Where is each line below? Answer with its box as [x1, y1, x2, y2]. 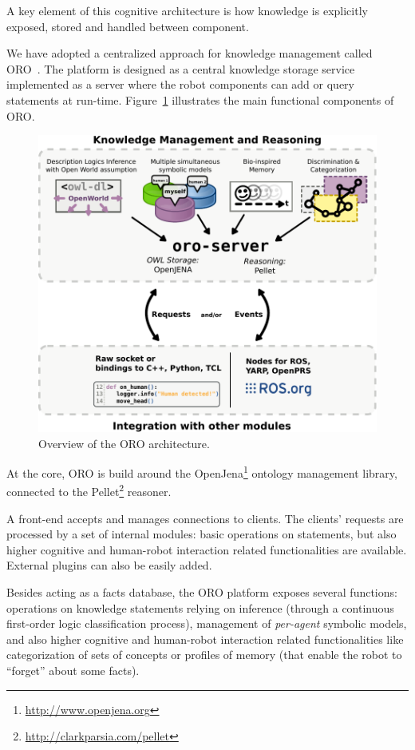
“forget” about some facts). [6, 662, 140, 679]
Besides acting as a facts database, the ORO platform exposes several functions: [6, 584, 397, 601]
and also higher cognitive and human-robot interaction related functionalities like [6, 630, 404, 647]
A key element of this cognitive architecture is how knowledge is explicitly [6, 2, 368, 18]
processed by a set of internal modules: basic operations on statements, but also [6, 526, 397, 542]
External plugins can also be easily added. [6, 557, 212, 573]
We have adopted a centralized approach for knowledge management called [6, 45, 373, 62]
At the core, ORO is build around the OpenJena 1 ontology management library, [6, 462, 397, 481]
